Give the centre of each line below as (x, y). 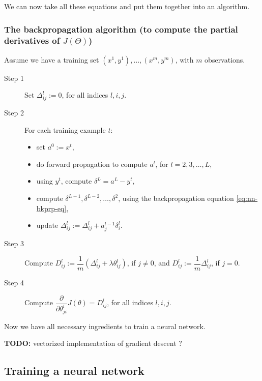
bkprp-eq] (51, 208)
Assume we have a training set (52, 59)
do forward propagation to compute (92, 164)
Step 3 (14, 243)
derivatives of (32, 40)
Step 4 (14, 283)
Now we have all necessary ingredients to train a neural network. (105, 326)
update (47, 225)
